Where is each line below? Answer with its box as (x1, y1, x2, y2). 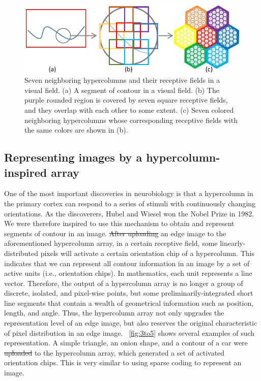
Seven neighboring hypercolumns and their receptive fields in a (24, 75, 220, 85)
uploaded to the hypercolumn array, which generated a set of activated (4, 347, 225, 358)
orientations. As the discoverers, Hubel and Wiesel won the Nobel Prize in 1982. (4, 208, 254, 218)
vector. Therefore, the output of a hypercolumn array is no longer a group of (4, 277, 243, 288)
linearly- (220, 238, 246, 248)
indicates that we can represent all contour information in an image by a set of (4, 258, 250, 268)
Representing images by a (4, 149, 142, 165)
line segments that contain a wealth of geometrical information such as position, (4, 297, 254, 308)
